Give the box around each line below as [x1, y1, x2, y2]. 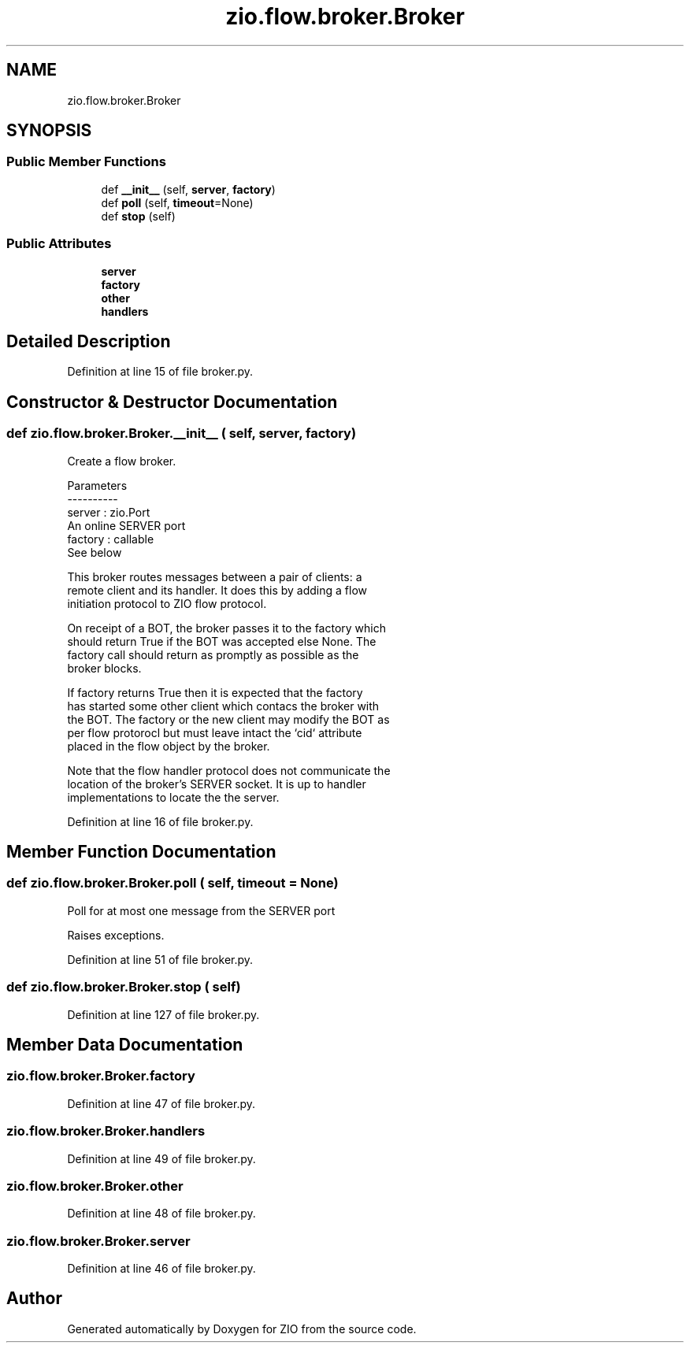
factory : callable [67, 532, 154, 546]
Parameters [67, 478, 128, 492]
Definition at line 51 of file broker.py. [67, 952, 254, 966]
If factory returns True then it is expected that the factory [67, 685, 363, 699]
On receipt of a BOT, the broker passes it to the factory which [67, 621, 386, 635]
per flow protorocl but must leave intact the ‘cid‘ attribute [67, 725, 362, 739]
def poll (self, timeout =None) [101, 195, 254, 209]
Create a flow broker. [67, 454, 176, 468]
